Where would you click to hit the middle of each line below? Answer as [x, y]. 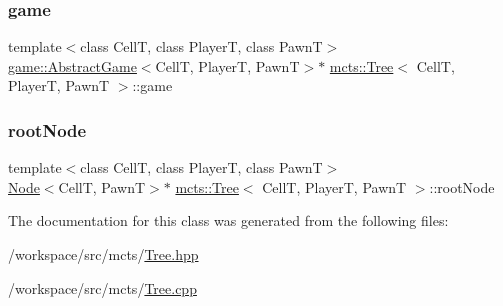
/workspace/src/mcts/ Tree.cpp [102, 287]
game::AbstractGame [72, 65]
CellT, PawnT [102, 186]
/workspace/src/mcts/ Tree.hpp [103, 254]
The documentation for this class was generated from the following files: [228, 220]
